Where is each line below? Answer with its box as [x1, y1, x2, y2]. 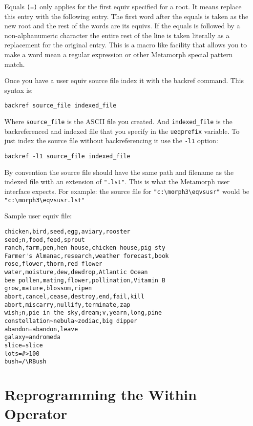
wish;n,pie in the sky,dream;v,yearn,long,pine [4, 309, 162, 317]
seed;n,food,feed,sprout [4, 236, 85, 243]
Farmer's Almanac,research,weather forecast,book [4, 252, 169, 259]
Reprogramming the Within [4, 384, 197, 405]
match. [4, 59, 25, 69]
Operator [4, 404, 67, 424]
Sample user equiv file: [4, 211, 72, 221]
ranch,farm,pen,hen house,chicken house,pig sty [4, 244, 166, 252]
